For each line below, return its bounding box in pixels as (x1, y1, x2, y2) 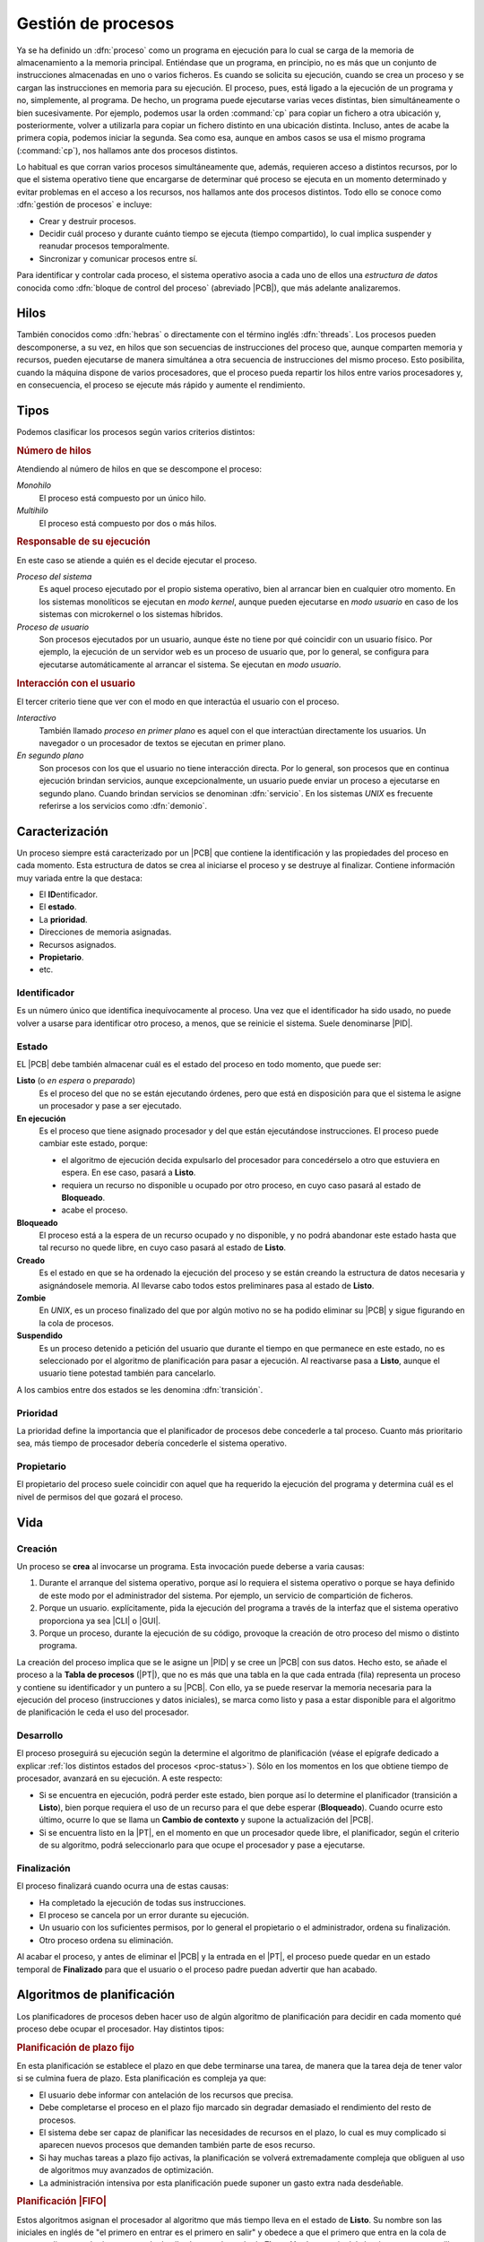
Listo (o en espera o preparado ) (16, 1075, 136, 1086)
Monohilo (16, 480, 52, 491)
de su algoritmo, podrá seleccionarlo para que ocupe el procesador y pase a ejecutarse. (39, 1839, 366, 1851)
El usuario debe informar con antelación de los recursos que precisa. (39, 2090, 294, 2100)
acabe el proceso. (61, 1204, 129, 1215)
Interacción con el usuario (16, 677, 136, 690)
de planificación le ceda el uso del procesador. (16, 1707, 190, 1717)
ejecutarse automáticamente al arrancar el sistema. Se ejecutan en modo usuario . (39, 659, 341, 670)
